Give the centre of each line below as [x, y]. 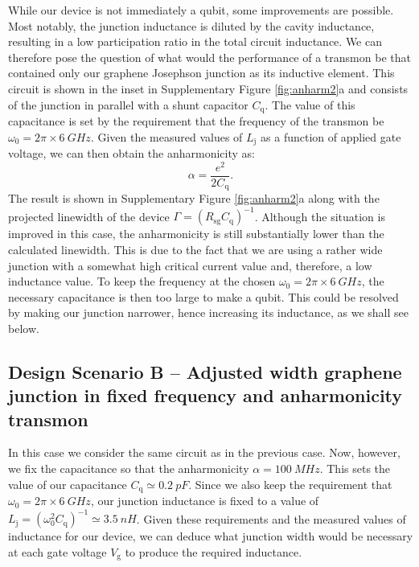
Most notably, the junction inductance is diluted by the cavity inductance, [191, 25]
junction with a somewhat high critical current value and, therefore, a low [190, 265]
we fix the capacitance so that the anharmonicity [129, 468]
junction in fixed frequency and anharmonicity [205, 395]
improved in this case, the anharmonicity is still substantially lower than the [196, 234]
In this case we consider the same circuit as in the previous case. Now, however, [204, 452]
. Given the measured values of [166, 136]
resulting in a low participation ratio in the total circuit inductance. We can [195, 41]
